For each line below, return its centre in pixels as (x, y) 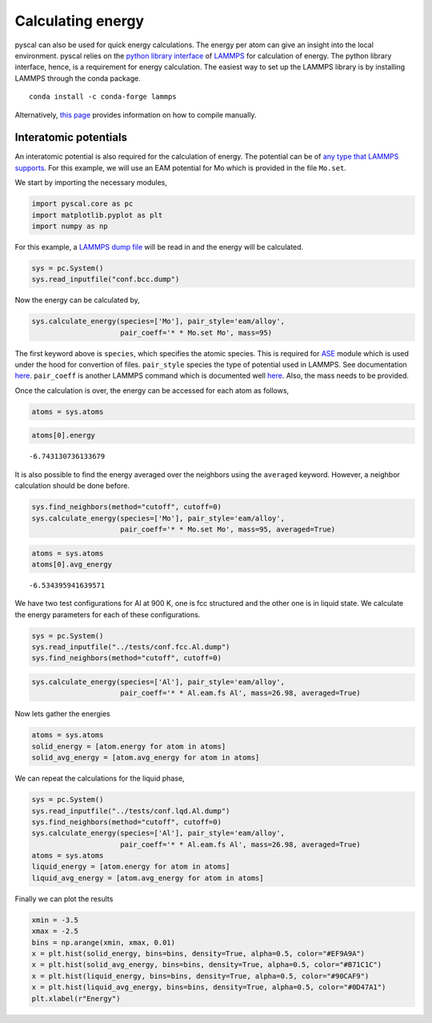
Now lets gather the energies (63, 714)
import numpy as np (70, 226)
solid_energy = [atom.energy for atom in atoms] (129, 746)
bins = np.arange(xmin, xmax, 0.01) (104, 942)
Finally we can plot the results (64, 899)
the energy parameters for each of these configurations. (108, 614)
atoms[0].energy (64, 435)
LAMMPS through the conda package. (78, 78)
